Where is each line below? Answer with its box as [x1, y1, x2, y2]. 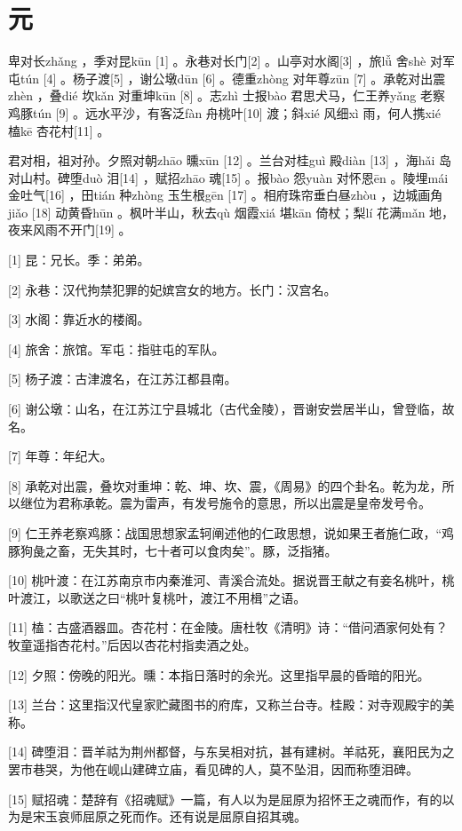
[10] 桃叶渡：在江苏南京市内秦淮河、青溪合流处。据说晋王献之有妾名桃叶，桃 [8, 571, 455, 590]
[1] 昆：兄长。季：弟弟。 [8, 250, 150, 269]
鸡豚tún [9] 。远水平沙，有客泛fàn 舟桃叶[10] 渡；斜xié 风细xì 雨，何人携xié [8, 103, 441, 122]
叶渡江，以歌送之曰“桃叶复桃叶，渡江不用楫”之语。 [8, 588, 307, 606]
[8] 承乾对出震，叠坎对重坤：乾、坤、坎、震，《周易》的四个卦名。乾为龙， [8, 476, 442, 495]
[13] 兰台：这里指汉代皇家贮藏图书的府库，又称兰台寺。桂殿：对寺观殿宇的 [8, 695, 442, 714]
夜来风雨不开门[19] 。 [8, 220, 131, 239]
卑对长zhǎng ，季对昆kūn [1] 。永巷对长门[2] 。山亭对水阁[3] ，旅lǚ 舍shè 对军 [8, 51, 455, 70]
